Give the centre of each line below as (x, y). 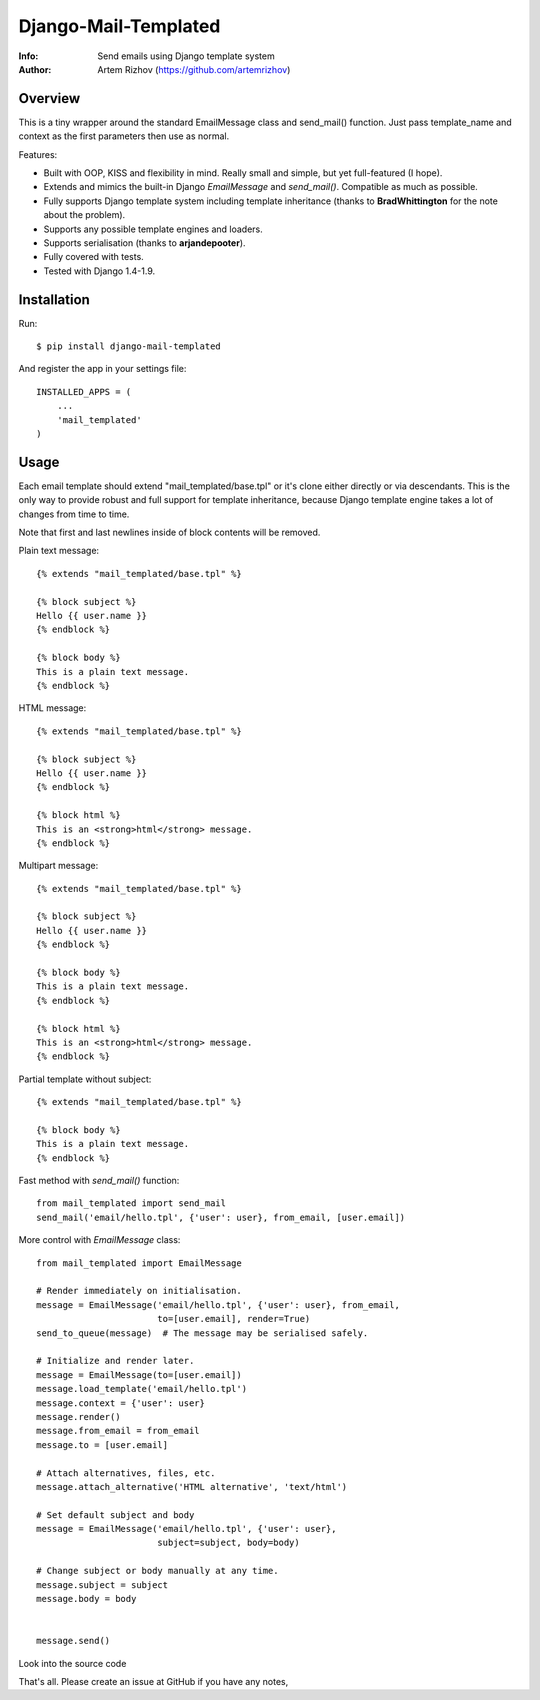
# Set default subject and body (115, 1514)
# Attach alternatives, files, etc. (126, 1473)
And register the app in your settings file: (102, 369)
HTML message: (52, 708)
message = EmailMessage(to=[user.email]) (139, 1374)
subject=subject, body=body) (228, 1543)
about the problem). (84, 215)
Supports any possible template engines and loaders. (153, 229)
